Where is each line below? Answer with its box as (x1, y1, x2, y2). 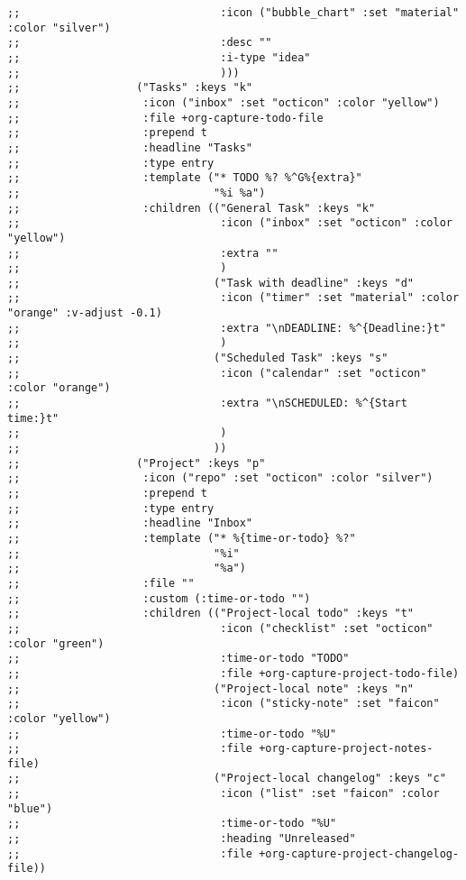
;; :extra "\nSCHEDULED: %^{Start (7, 397, 407, 410)
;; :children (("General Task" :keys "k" (7, 201, 376, 215)
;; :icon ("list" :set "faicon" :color (7, 787, 440, 801)
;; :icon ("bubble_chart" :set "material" (7, 6, 460, 19)
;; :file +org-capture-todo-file (7, 111, 324, 124)
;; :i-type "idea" (7, 50, 311, 64)
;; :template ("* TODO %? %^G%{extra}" (7, 171, 362, 185)
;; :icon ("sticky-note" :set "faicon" (7, 697, 440, 710)
